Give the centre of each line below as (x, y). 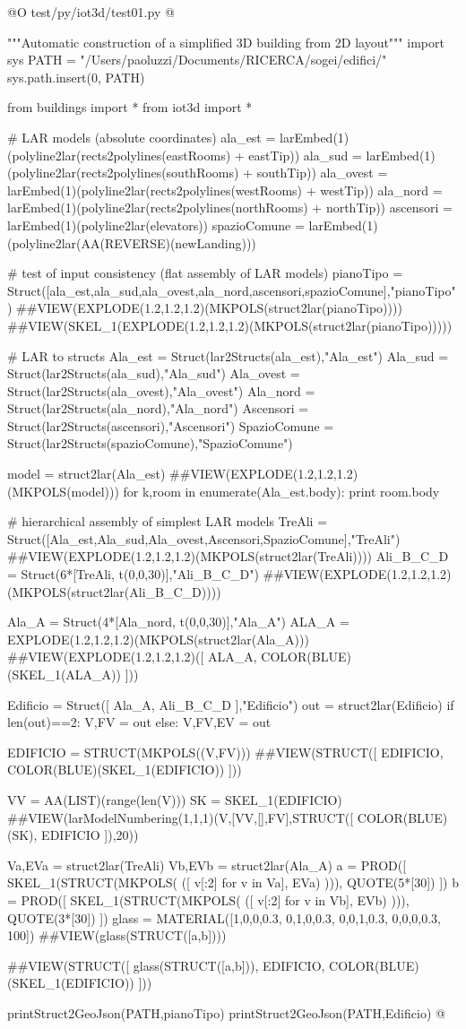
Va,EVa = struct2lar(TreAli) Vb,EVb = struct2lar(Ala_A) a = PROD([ (207, 865)
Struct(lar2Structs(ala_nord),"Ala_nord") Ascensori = (158, 408)
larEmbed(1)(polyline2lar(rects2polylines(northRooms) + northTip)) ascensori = (230, 208)
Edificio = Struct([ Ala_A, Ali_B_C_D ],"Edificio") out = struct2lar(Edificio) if (231, 704)
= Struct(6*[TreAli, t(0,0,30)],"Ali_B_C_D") (133, 574)
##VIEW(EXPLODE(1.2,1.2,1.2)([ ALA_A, (132, 657)
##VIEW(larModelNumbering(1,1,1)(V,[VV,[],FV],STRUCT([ (181, 817)
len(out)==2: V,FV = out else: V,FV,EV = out (139, 722)
